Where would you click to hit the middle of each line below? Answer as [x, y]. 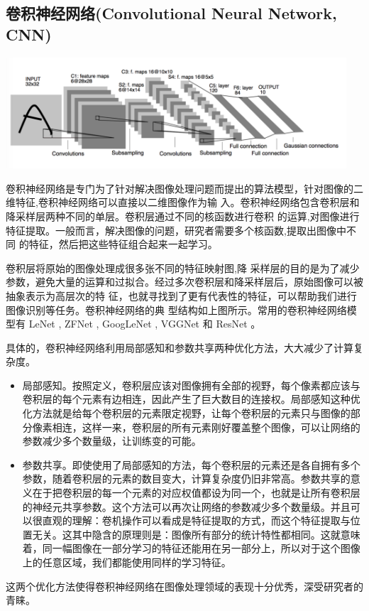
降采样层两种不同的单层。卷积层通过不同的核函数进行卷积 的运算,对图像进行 [183, 216]
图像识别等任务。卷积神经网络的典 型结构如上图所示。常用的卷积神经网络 [176, 309]
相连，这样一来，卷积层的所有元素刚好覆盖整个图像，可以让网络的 [206, 427]
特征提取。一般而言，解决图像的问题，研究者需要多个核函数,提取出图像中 [176, 230]
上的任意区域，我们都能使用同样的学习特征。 [127, 562]
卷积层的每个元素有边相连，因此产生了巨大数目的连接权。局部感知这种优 [191, 399]
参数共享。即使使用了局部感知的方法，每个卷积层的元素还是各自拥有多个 [191, 464]
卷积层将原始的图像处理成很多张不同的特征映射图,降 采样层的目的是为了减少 [183, 267]
